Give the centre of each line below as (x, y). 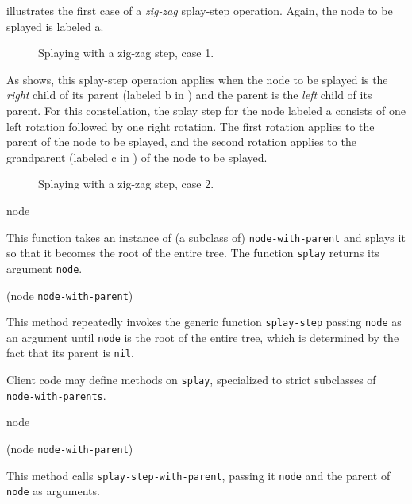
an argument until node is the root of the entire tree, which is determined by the (203, 337)
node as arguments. (53, 491)
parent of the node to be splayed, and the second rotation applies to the (181, 142)
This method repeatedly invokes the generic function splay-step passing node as (204, 322)
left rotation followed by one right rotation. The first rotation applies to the (191, 126)
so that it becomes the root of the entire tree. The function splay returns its (193, 253)
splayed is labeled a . (55, 26)
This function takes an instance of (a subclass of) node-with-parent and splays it (206, 237)
